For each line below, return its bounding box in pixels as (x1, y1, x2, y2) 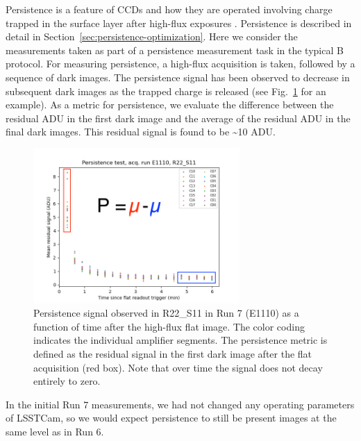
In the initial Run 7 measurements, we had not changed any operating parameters (6, 397, 355, 411)
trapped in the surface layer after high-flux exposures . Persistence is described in (6, 15, 352, 30)
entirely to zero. (33, 374, 101, 388)
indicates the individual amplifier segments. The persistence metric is (33, 333, 328, 347)
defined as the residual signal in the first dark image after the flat (33, 346, 312, 360)
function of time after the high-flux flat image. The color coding (33, 319, 305, 333)
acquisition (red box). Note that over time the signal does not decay (33, 360, 323, 374)
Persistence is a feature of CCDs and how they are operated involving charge (6, 2, 333, 16)
